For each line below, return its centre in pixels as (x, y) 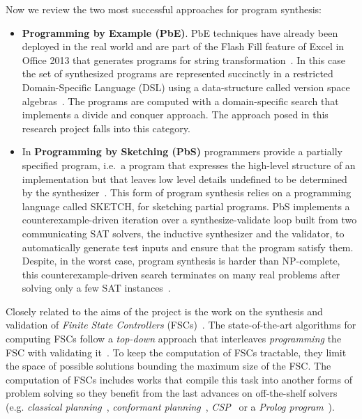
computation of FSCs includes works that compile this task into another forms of (179, 379)
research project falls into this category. (106, 128)
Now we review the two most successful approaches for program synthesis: (164, 9)
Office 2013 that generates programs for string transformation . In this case (183, 60)
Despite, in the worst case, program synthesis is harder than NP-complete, (181, 261)
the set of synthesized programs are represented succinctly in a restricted (178, 73)
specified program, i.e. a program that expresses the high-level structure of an (189, 165)
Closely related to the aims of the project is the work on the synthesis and (164, 311)
